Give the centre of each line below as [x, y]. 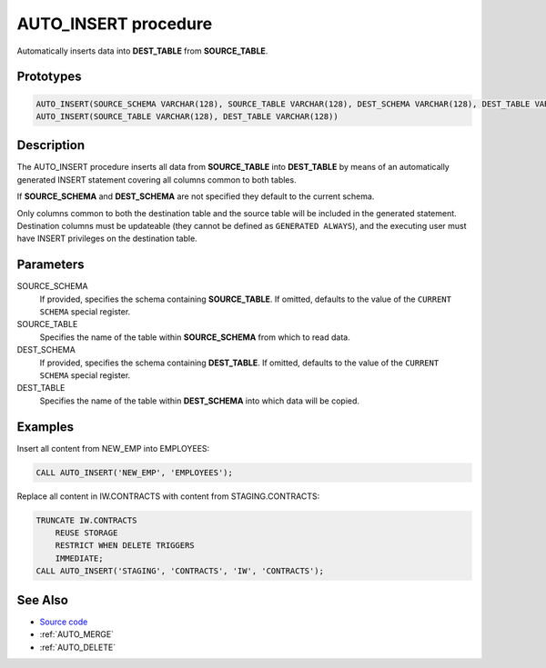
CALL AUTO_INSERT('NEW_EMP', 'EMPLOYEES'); [135, 472]
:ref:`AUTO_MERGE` [76, 634]
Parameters [51, 265]
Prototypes [49, 77]
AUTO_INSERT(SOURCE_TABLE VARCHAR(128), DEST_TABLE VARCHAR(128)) [187, 116]
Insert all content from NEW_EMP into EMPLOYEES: [113, 448]
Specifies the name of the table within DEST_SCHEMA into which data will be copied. [199, 401]
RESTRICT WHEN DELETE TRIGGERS [125, 546]
